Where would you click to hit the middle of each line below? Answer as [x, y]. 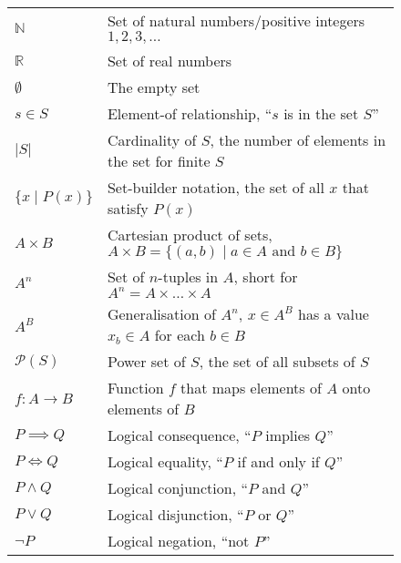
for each [180, 335]
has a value [334, 314]
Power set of [146, 361]
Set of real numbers [170, 61]
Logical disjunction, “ [175, 514]
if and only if [278, 461]
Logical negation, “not [178, 541]
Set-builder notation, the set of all [216, 187]
